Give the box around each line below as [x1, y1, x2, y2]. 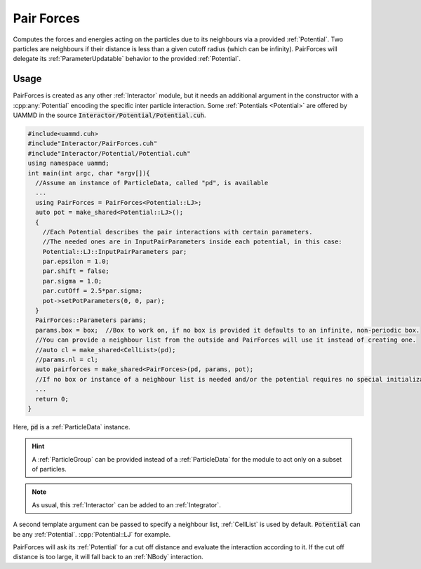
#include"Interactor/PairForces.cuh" [27, 140, 158, 147]
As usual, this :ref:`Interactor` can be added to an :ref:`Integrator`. [32, 500, 221, 509]
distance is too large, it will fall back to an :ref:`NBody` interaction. [13, 553, 203, 561]
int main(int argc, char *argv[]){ [27, 169, 150, 177]
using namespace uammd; [27, 159, 110, 168]
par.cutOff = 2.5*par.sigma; [42, 287, 143, 295]
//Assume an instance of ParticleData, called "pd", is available [35, 179, 269, 187]
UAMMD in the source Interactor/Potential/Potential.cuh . [13, 111, 206, 119]
